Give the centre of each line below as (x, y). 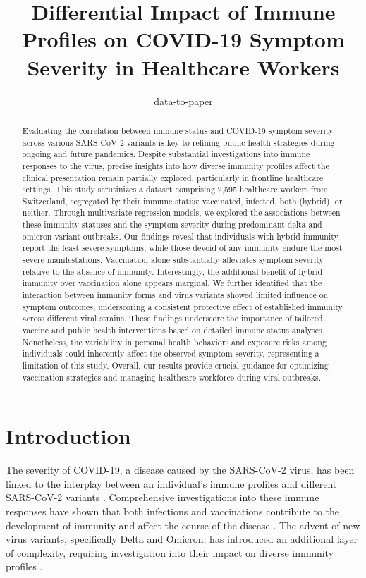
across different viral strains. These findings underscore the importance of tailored (172, 318)
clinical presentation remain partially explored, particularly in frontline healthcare (173, 177)
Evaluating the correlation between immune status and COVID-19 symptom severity (178, 130)
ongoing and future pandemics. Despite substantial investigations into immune (166, 154)
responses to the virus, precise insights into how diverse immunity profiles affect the (176, 165)
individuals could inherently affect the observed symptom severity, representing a (171, 353)
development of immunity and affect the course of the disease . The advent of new (183, 525)
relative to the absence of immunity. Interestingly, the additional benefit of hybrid (172, 271)
